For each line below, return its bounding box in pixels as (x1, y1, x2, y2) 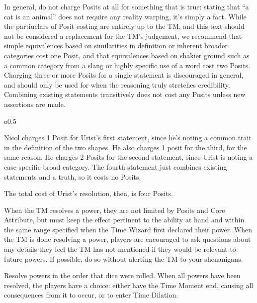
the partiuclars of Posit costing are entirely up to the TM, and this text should (4, 21, 245, 31)
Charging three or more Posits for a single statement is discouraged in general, (4, 70, 244, 80)
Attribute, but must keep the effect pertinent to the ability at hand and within (4, 214, 245, 225)
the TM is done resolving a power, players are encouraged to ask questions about (4, 234, 251, 244)
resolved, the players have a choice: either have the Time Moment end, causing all (4, 280, 254, 290)
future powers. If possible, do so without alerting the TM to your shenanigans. (4, 253, 243, 264)
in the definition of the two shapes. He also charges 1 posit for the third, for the (4, 142, 247, 152)
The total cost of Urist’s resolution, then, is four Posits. (4, 188, 173, 199)
